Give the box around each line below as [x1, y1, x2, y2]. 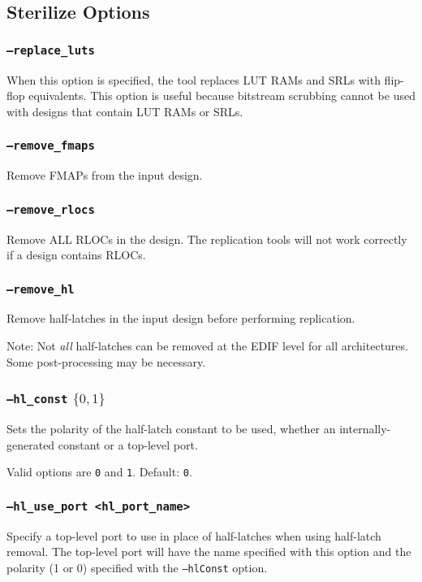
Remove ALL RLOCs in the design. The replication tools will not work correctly [6, 230, 407, 247]
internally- [339, 420, 391, 437]
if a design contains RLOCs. [6, 246, 146, 263]
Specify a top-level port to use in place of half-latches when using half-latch [6, 527, 381, 544]
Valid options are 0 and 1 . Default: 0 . [6, 463, 192, 480]
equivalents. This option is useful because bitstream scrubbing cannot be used [28, 87, 416, 104]
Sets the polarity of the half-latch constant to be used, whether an [6, 420, 336, 437]
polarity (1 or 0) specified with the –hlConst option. [6, 558, 268, 575]
